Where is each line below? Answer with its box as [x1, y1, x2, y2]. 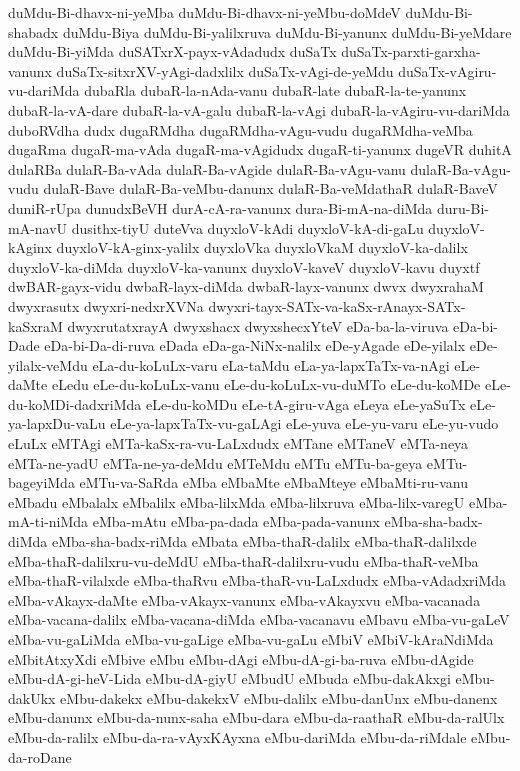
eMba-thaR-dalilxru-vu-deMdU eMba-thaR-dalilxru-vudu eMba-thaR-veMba [8, 550, 479, 571]
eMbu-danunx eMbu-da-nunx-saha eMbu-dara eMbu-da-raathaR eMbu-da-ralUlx [8, 707, 505, 728]
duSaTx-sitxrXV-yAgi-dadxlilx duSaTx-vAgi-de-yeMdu [56, 60, 394, 81]
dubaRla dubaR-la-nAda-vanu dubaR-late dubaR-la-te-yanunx [84, 80, 467, 101]
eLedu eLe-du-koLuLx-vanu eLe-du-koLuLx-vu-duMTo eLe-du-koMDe [51, 374, 481, 395]
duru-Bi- [436, 197, 489, 218]
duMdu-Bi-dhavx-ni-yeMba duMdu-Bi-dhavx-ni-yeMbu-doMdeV [8, 2, 401, 22]
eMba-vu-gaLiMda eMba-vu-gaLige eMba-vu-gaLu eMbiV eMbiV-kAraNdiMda [8, 629, 494, 649]
